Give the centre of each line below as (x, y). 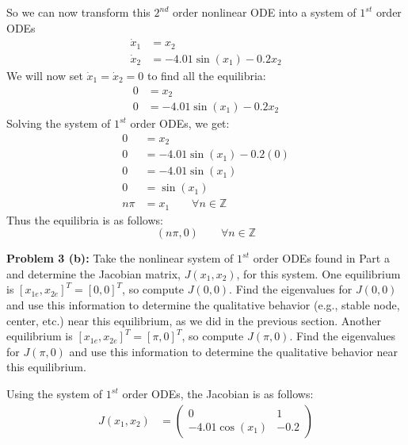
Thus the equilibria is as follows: (85, 219)
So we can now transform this (78, 12)
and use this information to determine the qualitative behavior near (234, 351)
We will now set (45, 75)
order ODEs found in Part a (321, 258)
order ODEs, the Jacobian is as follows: (218, 394)
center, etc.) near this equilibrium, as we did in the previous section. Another (194, 320)
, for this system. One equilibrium (318, 273)
